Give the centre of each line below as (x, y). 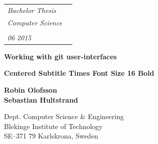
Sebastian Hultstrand (41, 99)
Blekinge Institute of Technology (53, 126)
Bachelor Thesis (32, 10)
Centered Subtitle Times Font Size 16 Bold (79, 73)
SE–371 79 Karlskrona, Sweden (51, 136)
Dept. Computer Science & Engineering (64, 116)
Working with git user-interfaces (60, 56)
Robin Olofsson (31, 89)
